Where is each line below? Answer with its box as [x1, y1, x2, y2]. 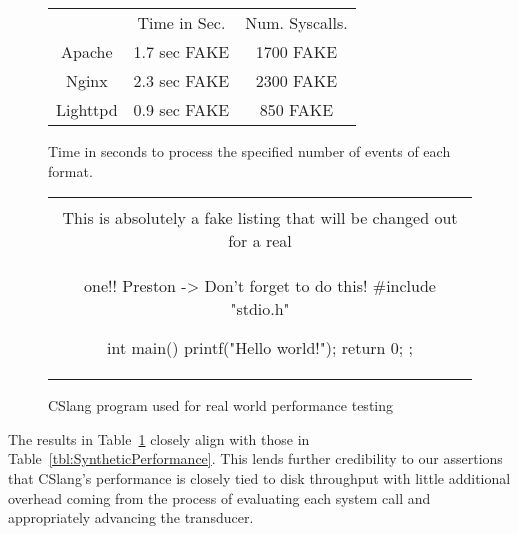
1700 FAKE [255, 40, 338, 63]
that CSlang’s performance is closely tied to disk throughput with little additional [8, 467, 511, 488]
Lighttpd [56, 98, 118, 121]
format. [48, 160, 93, 181]
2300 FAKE [255, 69, 338, 92]
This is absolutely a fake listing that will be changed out [62, 206, 458, 230]
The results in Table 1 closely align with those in [8, 428, 310, 449]
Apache [61, 40, 113, 63]
